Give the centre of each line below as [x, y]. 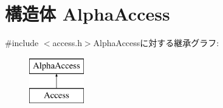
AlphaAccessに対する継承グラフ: [156, 43]
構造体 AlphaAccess [87, 14]
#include [22, 43]
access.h [67, 43]
